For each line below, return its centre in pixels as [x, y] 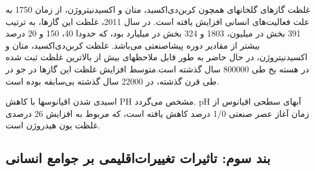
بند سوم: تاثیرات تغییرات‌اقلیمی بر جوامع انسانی [138, 158]
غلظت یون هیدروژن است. [53, 125]
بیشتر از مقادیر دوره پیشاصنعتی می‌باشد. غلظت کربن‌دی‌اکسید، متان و [133, 45]
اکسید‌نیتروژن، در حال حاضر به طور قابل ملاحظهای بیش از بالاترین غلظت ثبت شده [157, 57]
